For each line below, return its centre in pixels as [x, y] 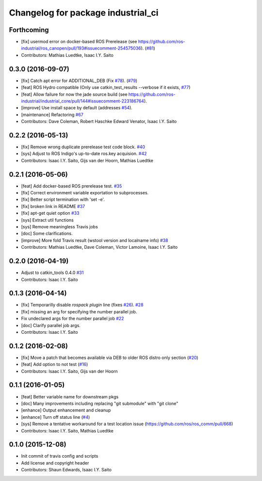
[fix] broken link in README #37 [53, 206]
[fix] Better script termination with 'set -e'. [63, 200]
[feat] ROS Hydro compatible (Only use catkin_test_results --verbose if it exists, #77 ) [106, 87]
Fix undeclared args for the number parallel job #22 [73, 319]
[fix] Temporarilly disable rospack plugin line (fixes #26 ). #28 [82, 305]
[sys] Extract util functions [47, 220]
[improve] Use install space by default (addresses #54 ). [77, 108]
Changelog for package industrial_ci [84, 13]
